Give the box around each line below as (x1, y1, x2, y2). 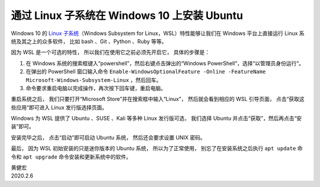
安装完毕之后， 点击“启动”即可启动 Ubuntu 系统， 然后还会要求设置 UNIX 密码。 (11, 134, 206, 141)
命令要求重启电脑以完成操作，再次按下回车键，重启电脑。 (25, 84, 166, 91)
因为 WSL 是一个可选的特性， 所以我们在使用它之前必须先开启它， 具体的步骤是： (11, 49, 210, 56)
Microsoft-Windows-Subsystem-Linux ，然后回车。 (25, 76, 162, 83)
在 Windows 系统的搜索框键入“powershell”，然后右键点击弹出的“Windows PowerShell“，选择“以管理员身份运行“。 (25, 59, 305, 66)
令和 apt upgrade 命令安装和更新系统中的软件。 (11, 153, 132, 160)
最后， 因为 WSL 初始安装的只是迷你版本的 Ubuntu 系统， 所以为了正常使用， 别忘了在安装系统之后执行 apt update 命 (11, 145, 303, 152)
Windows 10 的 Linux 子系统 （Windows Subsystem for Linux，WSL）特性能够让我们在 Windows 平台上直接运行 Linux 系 (11, 30, 305, 37)
